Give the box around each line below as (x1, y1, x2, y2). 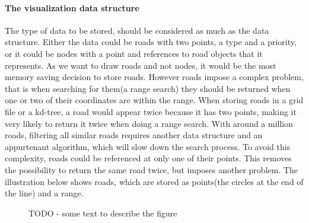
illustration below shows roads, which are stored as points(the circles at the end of (5, 175, 304, 187)
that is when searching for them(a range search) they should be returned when (5, 82, 291, 94)
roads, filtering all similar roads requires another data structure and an (5, 129, 263, 141)
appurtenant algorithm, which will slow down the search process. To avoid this (5, 140, 291, 152)
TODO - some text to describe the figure (28, 206, 177, 219)
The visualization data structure (5, 1, 139, 14)
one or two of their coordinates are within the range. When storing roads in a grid (5, 94, 304, 106)
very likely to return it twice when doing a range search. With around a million (5, 117, 294, 129)
